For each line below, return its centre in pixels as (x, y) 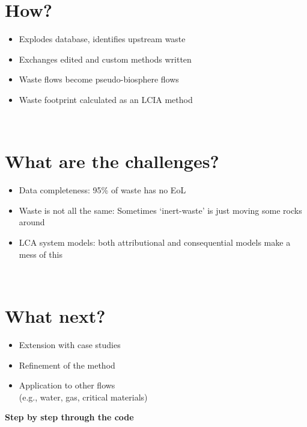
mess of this (41, 254)
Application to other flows (67, 385)
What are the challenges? (112, 161)
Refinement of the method (67, 365)
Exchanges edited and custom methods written (105, 59)
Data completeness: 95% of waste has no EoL (102, 190)
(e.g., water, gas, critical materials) (83, 397)
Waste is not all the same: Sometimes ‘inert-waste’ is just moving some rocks (160, 210)
